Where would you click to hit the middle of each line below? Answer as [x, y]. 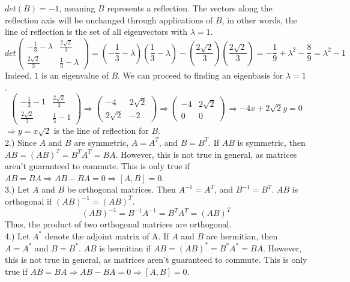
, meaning [77, 8]
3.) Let [17, 189]
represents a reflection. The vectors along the [190, 8]
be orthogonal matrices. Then [121, 189]
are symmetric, [101, 142]
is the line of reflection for [101, 130]
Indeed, [18, 75]
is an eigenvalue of [75, 75]
